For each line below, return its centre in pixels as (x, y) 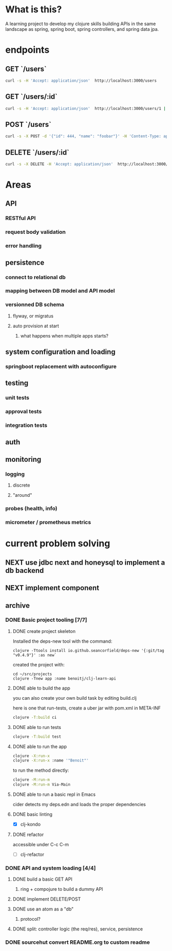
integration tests (26, 425)
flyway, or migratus (33, 316)
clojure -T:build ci (35, 717)
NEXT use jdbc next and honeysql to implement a (85, 562)
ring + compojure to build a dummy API (62, 889)
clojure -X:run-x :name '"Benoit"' (51, 761)
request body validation (36, 232)
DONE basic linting (33, 814)
